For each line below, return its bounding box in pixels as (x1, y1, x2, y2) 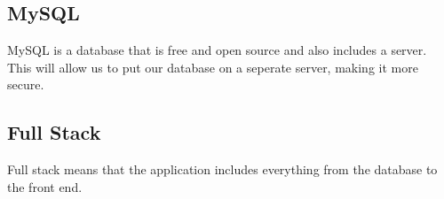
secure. (7, 75, 44, 94)
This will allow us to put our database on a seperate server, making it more (7, 57, 418, 76)
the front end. (7, 177, 83, 195)
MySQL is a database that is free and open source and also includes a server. (7, 41, 427, 59)
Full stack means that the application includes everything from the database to (7, 160, 438, 179)
